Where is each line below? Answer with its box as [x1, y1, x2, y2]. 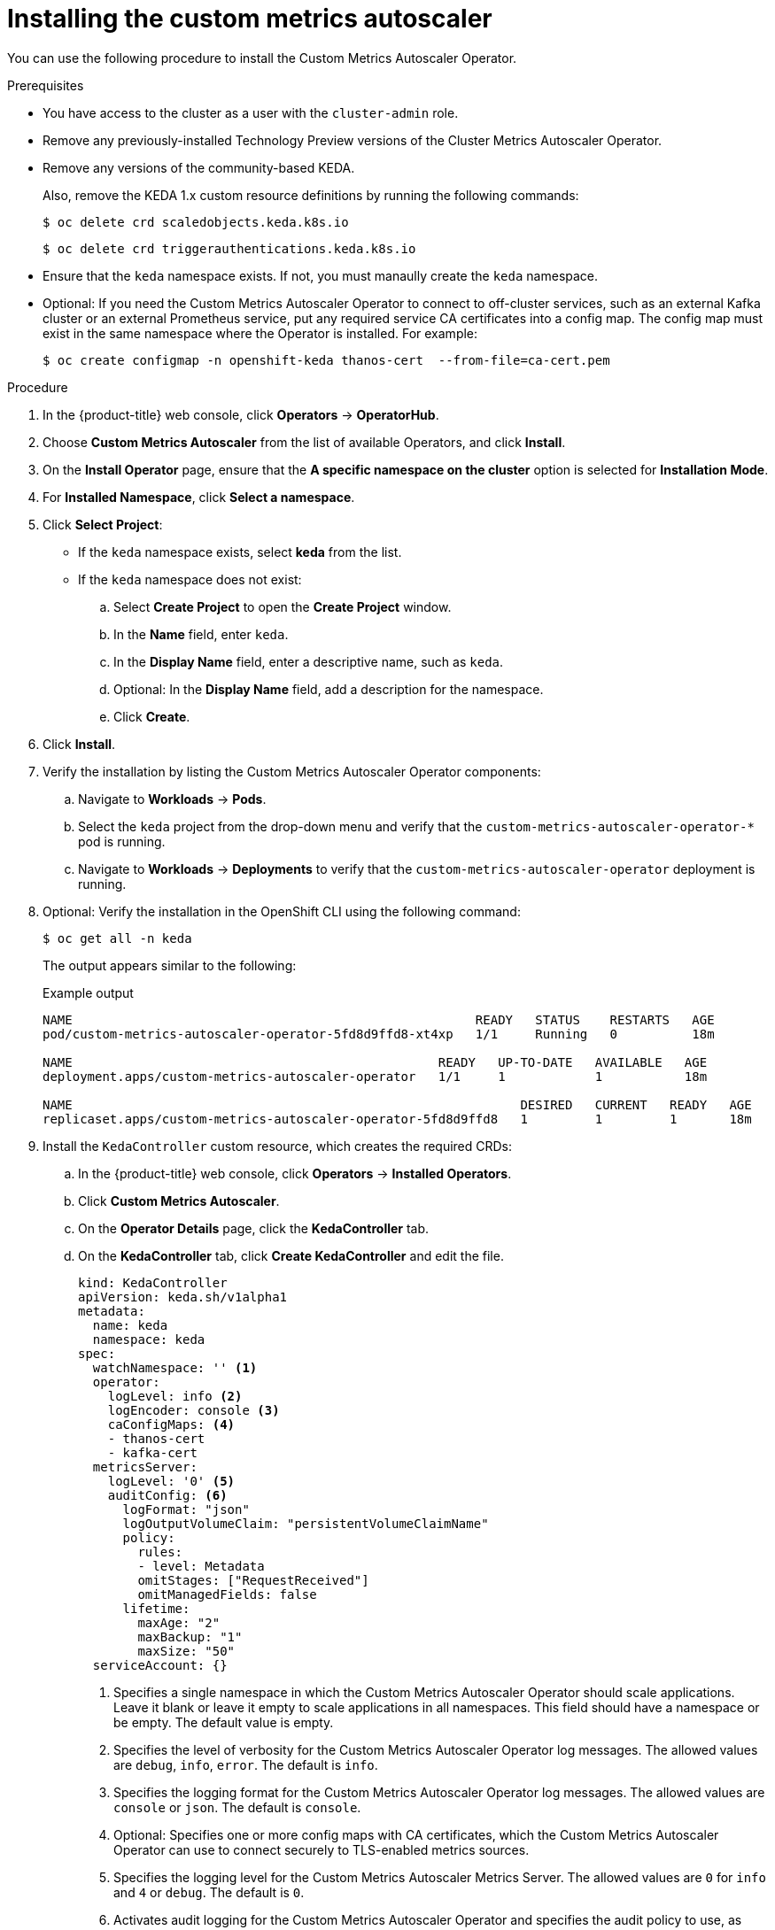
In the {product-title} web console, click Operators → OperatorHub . [43, 406, 439, 422]
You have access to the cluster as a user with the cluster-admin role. [43, 104, 459, 120]
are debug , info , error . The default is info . [113, 1756, 378, 1772]
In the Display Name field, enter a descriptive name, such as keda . [113, 653, 504, 669]
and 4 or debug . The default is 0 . [113, 1884, 305, 1900]
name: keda [92, 1317, 168, 1332]
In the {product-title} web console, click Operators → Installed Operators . [78, 1165, 512, 1181]
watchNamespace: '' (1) [92, 1360, 258, 1375]
